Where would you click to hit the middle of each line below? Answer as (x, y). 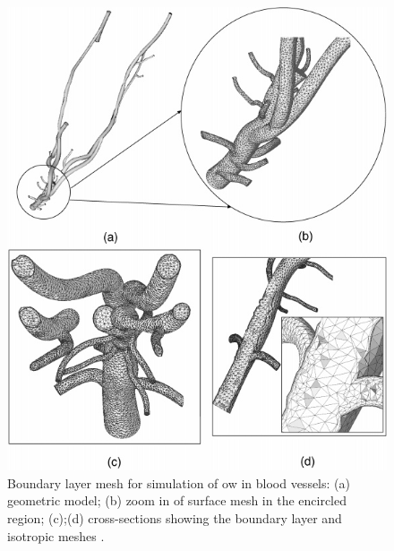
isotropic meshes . (56, 535)
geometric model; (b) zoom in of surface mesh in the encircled (177, 500)
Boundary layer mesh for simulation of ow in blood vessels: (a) (179, 482)
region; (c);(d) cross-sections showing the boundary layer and (175, 517)
